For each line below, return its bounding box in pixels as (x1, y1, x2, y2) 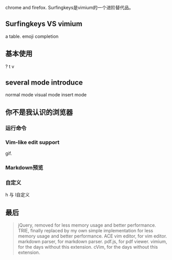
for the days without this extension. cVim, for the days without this (17, 244, 158, 250)
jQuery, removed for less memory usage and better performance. (17, 222, 157, 228)
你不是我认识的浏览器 (5, 108, 73, 116)
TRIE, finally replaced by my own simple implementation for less (17, 228, 154, 234)
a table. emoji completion (5, 33, 59, 39)
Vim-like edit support (5, 138, 60, 146)
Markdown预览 (5, 164, 44, 171)
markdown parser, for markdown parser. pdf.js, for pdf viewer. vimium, (17, 238, 167, 245)
